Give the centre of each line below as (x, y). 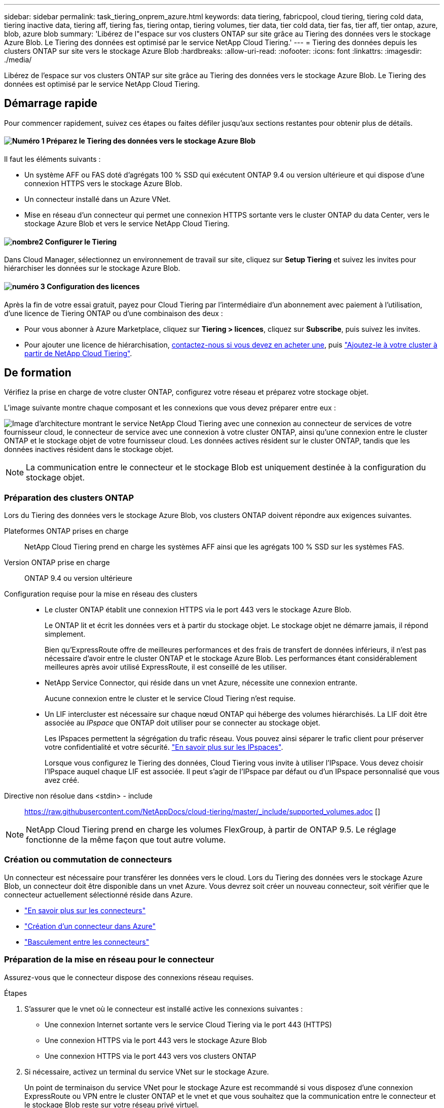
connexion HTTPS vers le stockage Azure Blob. (103, 184)
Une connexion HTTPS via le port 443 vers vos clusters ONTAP (151, 1056)
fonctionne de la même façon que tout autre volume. (126, 840)
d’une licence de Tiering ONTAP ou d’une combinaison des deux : (114, 313)
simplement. (65, 634)
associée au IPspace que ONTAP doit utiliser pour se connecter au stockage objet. (182, 723)
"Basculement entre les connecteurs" (87, 942)
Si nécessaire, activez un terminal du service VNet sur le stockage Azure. (147, 1071)
